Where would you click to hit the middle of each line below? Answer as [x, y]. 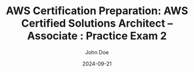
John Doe [97, 52]
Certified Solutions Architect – [97, 23]
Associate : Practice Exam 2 [97, 36]
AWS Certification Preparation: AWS [97, 11]
